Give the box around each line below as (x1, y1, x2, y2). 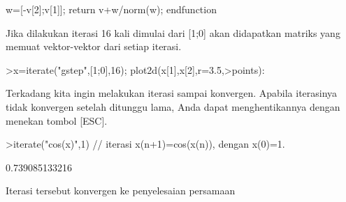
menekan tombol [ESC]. (6, 113, 108, 127)
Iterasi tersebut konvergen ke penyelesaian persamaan (6, 183, 236, 198)
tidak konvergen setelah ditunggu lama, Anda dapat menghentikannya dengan (6, 99, 340, 114)
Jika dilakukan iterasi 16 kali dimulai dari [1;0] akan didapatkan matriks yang (6, 25, 340, 40)
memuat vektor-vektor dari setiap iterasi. (6, 39, 182, 54)
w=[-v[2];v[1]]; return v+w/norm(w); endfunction (6, 2, 217, 16)
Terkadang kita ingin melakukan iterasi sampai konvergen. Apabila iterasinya (6, 86, 338, 100)
